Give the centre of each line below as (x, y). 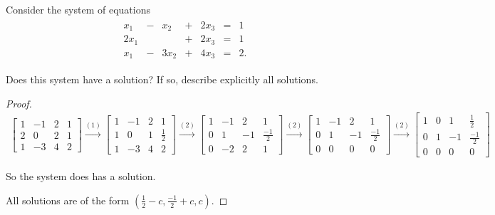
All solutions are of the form (68, 200)
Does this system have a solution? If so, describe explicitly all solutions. (162, 79)
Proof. (19, 103)
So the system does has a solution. (81, 176)
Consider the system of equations (78, 9)
